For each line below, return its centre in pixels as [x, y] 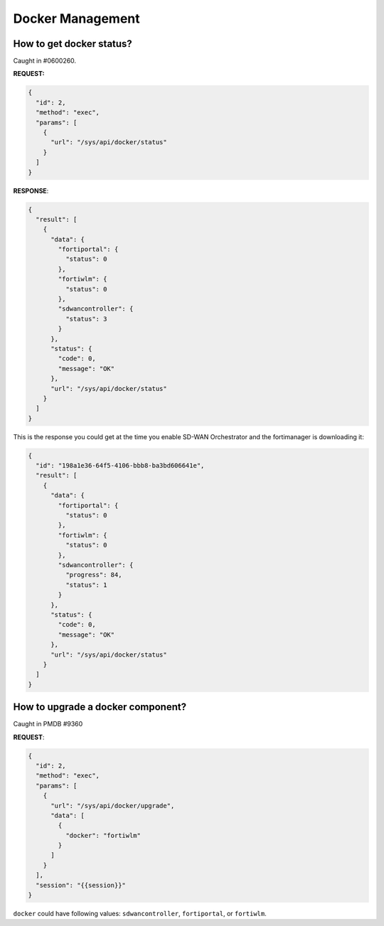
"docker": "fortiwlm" [103, 835]
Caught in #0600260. [45, 61]
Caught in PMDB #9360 [48, 724]
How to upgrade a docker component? [100, 707]
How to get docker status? [73, 44]
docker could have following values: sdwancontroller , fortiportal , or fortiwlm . [140, 914]
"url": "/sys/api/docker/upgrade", [113, 806]
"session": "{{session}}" [81, 885]
